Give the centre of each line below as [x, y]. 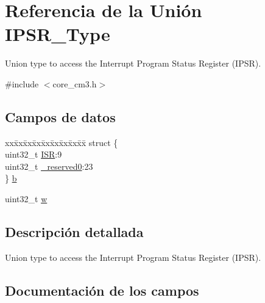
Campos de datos [60, 116]
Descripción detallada [74, 232]
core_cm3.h [75, 83]
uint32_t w [26, 199]
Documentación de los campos [102, 290]
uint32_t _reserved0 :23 [49, 166]
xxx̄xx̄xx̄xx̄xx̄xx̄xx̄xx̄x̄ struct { [62, 142]
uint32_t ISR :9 [34, 154]
